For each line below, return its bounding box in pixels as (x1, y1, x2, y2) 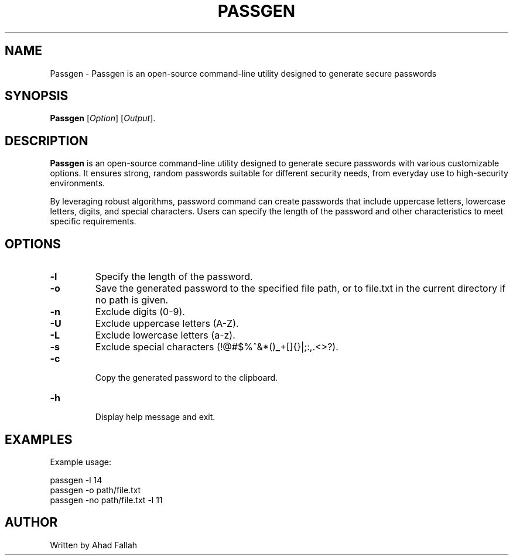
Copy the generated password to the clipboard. (95, 373, 278, 383)
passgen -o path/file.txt (50, 484, 141, 495)
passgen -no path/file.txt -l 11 (50, 494, 163, 505)
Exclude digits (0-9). (95, 306, 185, 318)
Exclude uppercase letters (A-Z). (95, 317, 239, 330)
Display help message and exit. (95, 412, 216, 422)
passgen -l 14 (50, 474, 102, 485)
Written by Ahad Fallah (50, 539, 138, 550)
